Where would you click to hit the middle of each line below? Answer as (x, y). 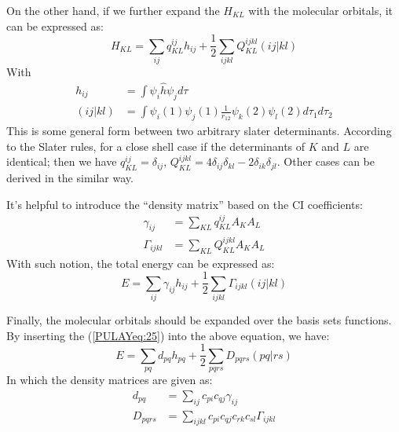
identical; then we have (62, 161)
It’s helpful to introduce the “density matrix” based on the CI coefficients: (185, 204)
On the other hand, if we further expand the (113, 10)
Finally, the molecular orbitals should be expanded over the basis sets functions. (199, 320)
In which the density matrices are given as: (110, 380)
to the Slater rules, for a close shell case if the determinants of (156, 146)
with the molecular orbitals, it (321, 10)
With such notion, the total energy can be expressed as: (141, 263)
